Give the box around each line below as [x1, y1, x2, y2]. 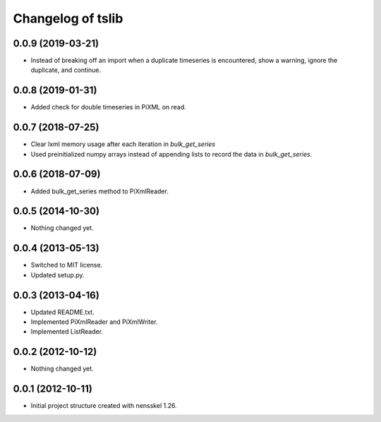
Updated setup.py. [30, 270, 85, 279]
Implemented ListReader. [30, 327, 104, 336]
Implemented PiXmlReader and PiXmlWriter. [30, 318, 158, 326]
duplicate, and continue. [30, 66, 102, 74]
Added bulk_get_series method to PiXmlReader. [30, 187, 169, 195]
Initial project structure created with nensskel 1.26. [30, 402, 177, 410]
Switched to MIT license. [30, 261, 103, 270]
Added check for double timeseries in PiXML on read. [30, 103, 186, 111]
